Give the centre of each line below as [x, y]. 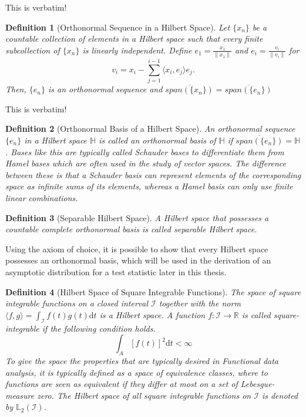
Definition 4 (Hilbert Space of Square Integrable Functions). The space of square [153, 291]
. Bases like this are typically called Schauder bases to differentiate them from [145, 151]
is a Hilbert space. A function [152, 314]
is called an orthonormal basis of [157, 140]
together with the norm [200, 303]
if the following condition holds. [99, 328]
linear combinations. [42, 197]
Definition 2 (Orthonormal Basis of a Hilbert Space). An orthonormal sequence [150, 129]
